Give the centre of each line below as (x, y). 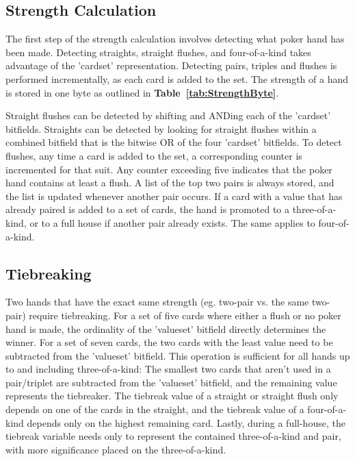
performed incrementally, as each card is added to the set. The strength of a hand (177, 78)
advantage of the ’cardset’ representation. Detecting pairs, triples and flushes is (171, 65)
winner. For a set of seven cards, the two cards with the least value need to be (169, 342)
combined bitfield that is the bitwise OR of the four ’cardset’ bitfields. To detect (174, 142)
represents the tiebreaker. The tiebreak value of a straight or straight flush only (172, 396)
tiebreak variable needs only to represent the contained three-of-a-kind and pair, (173, 436)
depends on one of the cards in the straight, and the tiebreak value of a (155, 409)
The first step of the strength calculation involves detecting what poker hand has (175, 39)
